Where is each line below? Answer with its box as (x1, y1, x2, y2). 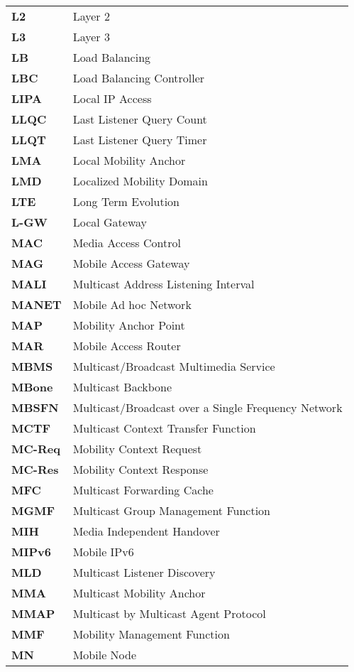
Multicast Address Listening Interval (72, 276, 255, 292)
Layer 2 (72, 8, 110, 24)
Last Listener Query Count (72, 111, 207, 127)
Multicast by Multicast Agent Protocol (72, 605, 266, 622)
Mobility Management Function (72, 626, 230, 642)
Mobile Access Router (72, 337, 181, 354)
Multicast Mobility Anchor (72, 585, 206, 601)
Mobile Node (72, 646, 137, 663)
